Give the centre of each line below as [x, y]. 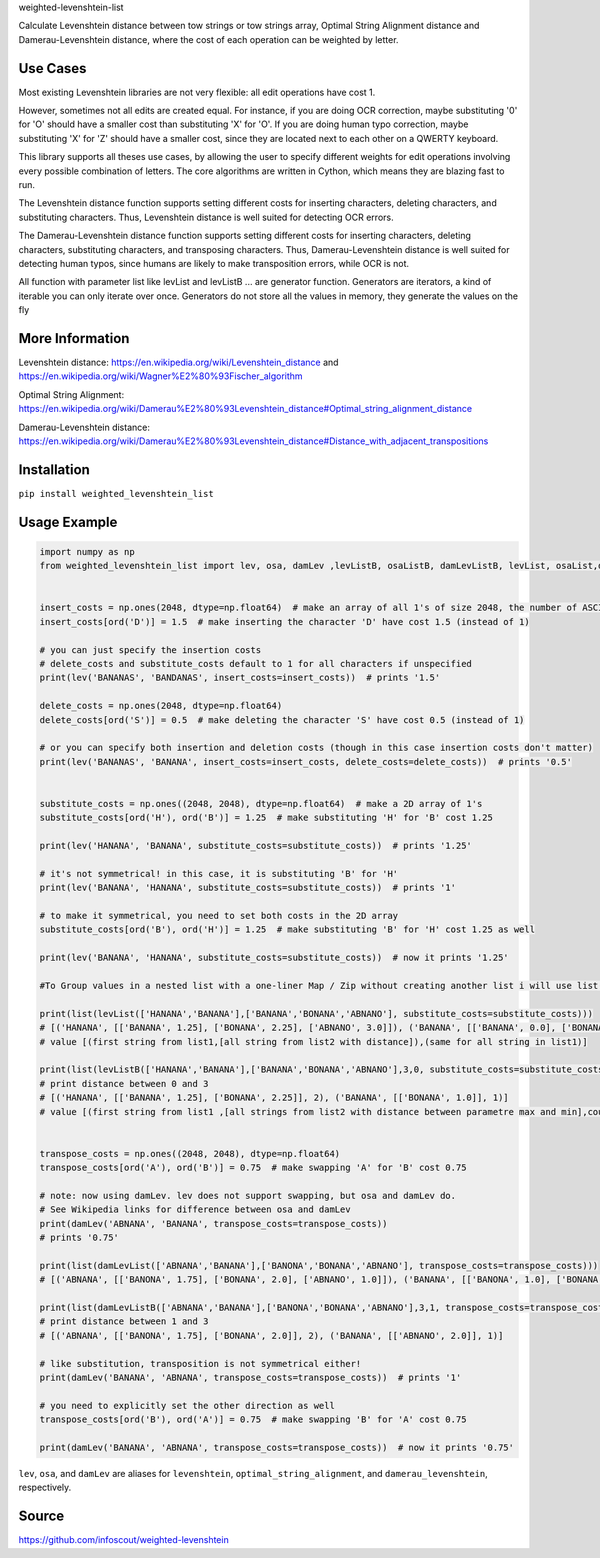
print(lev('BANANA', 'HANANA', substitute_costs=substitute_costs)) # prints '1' [248, 888]
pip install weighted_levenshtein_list [116, 493]
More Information [74, 338]
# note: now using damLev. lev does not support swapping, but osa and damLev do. [248, 1195]
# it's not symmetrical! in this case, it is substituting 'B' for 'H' [219, 873]
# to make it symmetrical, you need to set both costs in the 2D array [219, 916]
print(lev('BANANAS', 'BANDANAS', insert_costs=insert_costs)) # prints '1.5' [240, 678]
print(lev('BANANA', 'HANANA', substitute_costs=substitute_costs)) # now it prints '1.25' [274, 958]
